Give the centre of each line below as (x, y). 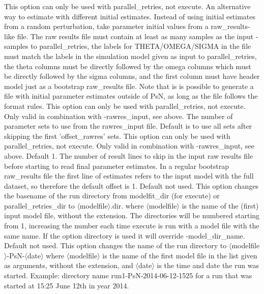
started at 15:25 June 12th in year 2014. (67, 285)
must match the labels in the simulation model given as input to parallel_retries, (130, 56)
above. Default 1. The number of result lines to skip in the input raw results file (129, 155)
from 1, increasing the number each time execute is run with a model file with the (132, 226)
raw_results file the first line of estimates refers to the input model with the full (129, 176)
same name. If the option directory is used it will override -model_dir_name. (125, 235)
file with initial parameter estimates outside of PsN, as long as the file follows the (131, 96)
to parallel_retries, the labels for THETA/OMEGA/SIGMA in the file (141, 46)
